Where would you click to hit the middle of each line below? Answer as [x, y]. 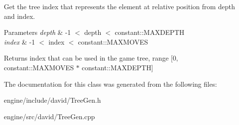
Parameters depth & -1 [37, 32]
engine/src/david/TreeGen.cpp [50, 116]
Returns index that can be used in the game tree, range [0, [91, 58]
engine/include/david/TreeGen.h [52, 100]
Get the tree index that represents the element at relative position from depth [119, 6]
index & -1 [20, 41]
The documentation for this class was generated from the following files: [111, 84]
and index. [20, 16]
